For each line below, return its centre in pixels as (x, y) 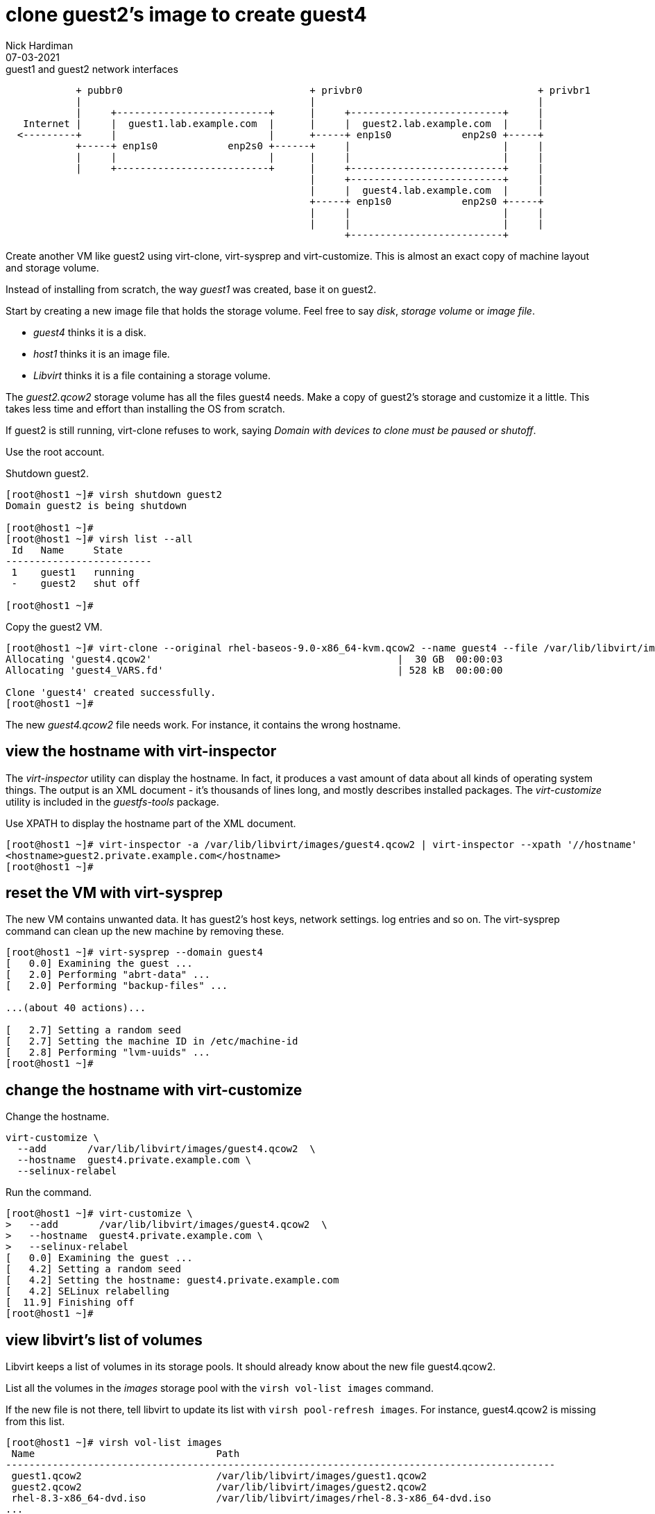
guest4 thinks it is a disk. (90, 332)
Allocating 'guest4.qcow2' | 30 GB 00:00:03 (254, 659)
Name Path (126, 1454)
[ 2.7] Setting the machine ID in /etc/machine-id (152, 1041)
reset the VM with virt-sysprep (114, 893)
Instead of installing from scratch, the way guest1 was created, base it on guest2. (191, 289)
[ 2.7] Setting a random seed (93, 1030)
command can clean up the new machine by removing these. (145, 931)
